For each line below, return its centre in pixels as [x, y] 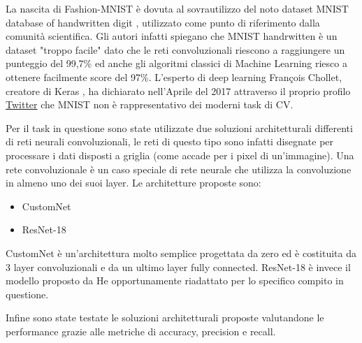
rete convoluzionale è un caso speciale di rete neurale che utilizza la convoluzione [179, 169]
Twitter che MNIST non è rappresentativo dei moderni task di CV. [150, 104]
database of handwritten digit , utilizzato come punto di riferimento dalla [163, 22]
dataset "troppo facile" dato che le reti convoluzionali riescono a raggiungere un [175, 49]
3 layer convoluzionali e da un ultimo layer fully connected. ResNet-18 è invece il [178, 267]
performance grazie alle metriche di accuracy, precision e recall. [141, 331]
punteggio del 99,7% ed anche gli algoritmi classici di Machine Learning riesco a [176, 63]
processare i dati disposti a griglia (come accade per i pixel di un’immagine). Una [180, 155]
